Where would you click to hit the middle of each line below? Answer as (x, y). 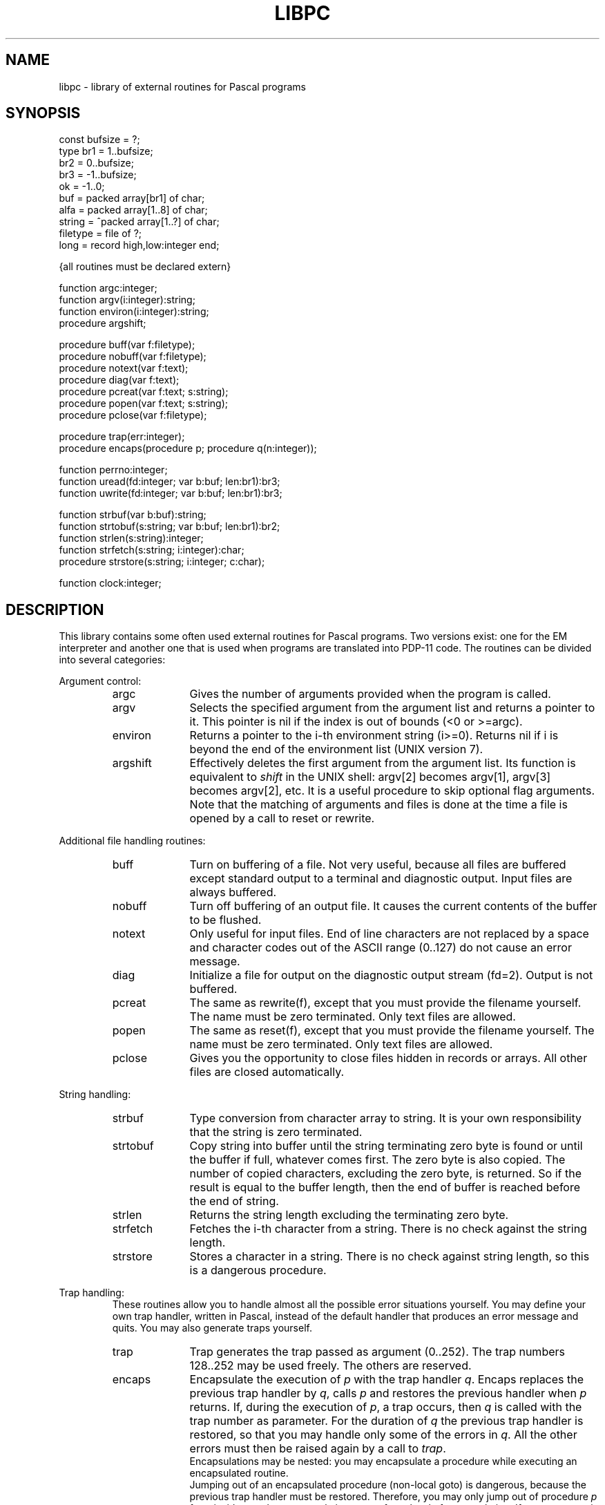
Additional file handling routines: (132, 841)
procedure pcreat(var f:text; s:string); (144, 392)
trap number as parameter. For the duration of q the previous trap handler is (386, 1421)
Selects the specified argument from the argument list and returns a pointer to (392, 708)
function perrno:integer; (113, 470)
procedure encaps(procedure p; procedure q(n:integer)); (188, 448)
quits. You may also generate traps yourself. (212, 1328)
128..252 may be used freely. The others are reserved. (330, 1366)
